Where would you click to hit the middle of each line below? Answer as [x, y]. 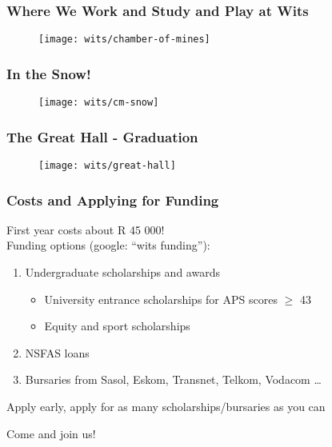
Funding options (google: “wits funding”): [108, 245]
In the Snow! [49, 73]
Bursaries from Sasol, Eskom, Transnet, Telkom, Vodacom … [173, 379]
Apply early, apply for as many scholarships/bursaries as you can [166, 406]
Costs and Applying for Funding [113, 200]
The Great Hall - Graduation [102, 136]
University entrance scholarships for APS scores [161, 299]
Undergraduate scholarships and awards [122, 272]
